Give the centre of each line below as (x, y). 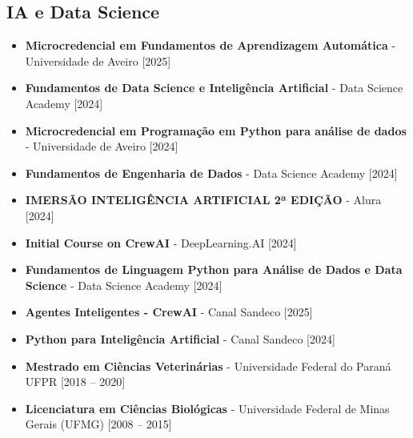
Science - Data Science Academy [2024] (124, 285)
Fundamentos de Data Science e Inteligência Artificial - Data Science (214, 88)
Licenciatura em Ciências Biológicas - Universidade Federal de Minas (207, 408)
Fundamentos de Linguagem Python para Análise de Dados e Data (214, 269)
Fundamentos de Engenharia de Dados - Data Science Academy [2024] (211, 173)
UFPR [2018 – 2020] (75, 382)
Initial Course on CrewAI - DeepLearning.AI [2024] (161, 242)
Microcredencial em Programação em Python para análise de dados (216, 130)
